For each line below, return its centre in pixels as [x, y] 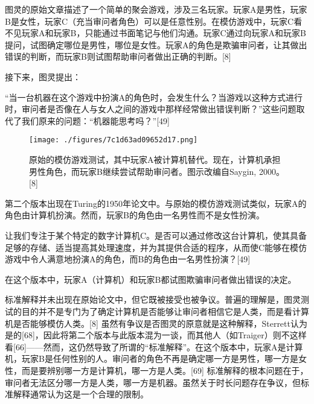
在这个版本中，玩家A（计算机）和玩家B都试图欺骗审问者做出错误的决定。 [151, 279]
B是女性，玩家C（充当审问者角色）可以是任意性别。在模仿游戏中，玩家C [149, 21]
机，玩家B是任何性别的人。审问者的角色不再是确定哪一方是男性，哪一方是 [152, 358]
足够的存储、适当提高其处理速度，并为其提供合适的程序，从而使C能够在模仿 [156, 247]
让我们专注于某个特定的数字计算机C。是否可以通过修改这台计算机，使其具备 [156, 235]
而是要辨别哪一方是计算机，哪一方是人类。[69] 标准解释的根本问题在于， [165, 370]
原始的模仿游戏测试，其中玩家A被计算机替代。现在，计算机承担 [155, 159]
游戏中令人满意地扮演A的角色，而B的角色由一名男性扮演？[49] [128, 259]
